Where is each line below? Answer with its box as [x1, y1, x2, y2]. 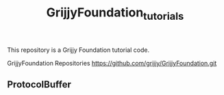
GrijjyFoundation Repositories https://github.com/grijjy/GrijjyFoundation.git [7, 59, 217, 67]
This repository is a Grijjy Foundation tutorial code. [7, 46, 149, 54]
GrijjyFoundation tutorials [46, 5, 184, 23]
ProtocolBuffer [7, 79, 72, 90]
